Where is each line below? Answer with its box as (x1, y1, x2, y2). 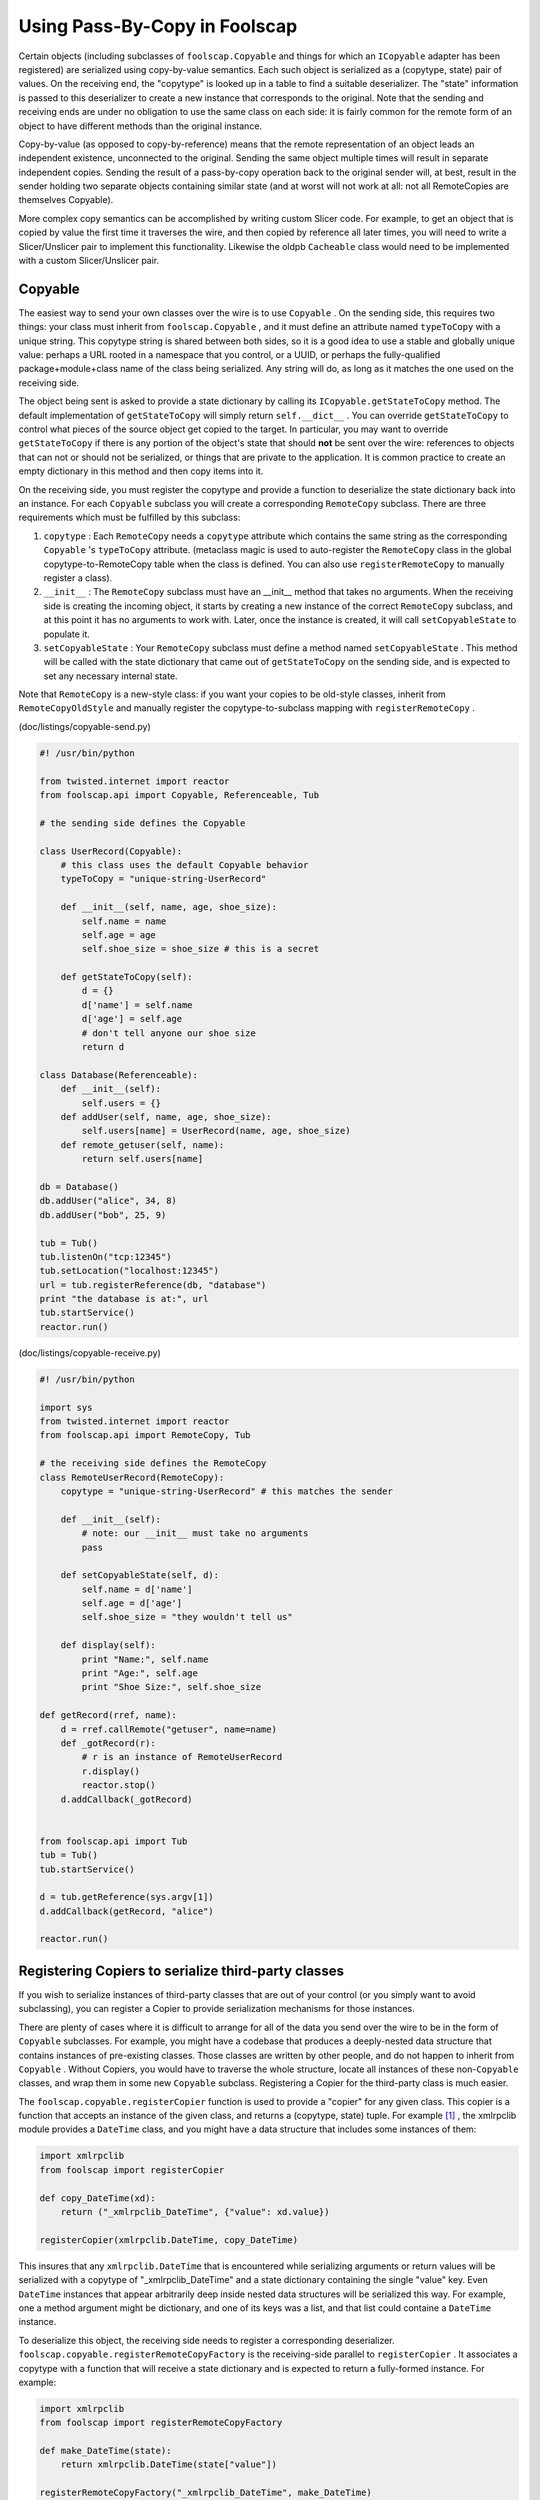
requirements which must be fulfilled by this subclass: (18, 511, 241, 524)
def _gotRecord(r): (60, 1737, 157, 1749)
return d (81, 1041, 125, 1053)
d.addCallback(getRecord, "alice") (39, 1905, 214, 1917)
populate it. (43, 628, 90, 640)
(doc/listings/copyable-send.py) (18, 720, 152, 732)
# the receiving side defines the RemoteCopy (39, 1458, 267, 1469)
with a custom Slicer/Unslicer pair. (18, 255, 160, 267)
